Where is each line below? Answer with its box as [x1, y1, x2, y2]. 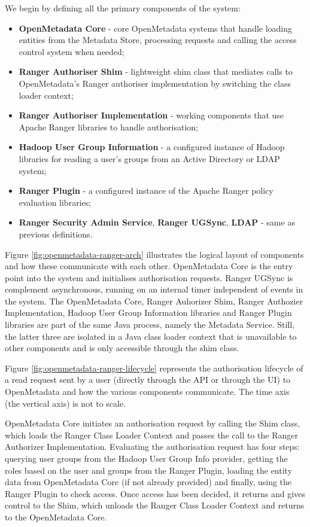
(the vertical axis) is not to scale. [5, 397, 126, 409]
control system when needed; [19, 45, 124, 57]
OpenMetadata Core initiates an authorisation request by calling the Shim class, [5, 417, 300, 429]
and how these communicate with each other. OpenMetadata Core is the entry [5, 260, 293, 272]
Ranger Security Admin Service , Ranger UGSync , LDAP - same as [19, 216, 295, 229]
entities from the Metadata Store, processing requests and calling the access [19, 33, 297, 46]
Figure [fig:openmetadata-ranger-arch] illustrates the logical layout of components [5, 248, 304, 260]
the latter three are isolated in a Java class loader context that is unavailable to [5, 330, 297, 342]
